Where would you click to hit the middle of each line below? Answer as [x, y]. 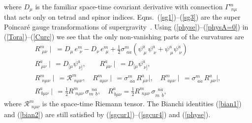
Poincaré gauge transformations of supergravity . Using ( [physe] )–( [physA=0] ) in [126, 27]
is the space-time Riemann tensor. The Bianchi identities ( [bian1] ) [142, 104]
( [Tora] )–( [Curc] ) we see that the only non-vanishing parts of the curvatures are [124, 36]
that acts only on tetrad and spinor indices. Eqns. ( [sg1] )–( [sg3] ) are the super [122, 17]
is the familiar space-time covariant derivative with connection [129, 6]
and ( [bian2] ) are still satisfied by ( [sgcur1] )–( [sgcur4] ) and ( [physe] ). [107, 114]
